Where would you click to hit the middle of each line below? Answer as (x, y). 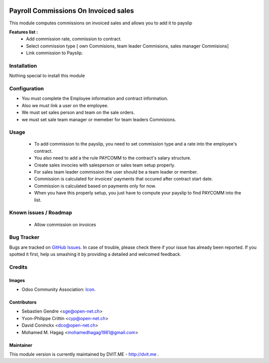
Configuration (27, 88)
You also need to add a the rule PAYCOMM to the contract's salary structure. (113, 158)
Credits (18, 267)
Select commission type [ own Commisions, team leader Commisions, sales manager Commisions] (128, 46)
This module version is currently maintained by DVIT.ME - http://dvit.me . (84, 354)
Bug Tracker (24, 237)
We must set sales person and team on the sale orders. (78, 113)
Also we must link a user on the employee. (65, 105)
